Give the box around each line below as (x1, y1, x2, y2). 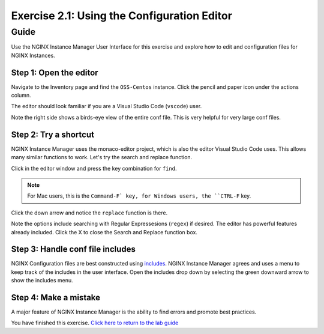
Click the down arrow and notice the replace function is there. (11, 209, 168, 216)
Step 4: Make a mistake (11, 293, 101, 303)
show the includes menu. (11, 277, 73, 284)
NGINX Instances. (11, 52, 55, 59)
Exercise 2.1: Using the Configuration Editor (11, 9, 232, 22)
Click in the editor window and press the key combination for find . (11, 165, 177, 172)
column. (11, 92, 31, 99)
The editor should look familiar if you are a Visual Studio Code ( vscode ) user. (11, 103, 202, 110)
